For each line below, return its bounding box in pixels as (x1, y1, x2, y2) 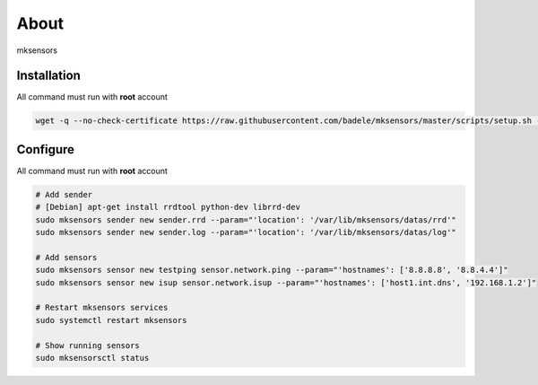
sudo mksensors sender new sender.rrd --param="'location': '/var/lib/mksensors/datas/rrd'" (35, 214, 456, 224)
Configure (16, 142, 75, 157)
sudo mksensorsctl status (35, 353, 150, 363)
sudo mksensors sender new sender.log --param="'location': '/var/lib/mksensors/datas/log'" (35, 227, 456, 238)
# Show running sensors (35, 340, 141, 350)
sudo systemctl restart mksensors (35, 315, 187, 325)
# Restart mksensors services (35, 302, 169, 313)
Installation (16, 68, 81, 83)
